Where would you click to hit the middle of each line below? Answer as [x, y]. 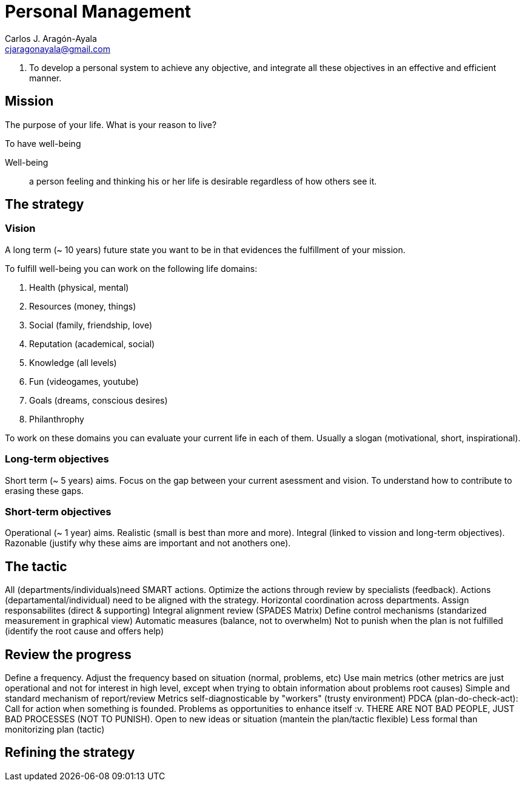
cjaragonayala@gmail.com [58, 49]
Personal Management [98, 12]
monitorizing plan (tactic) [55, 729]
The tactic [36, 566]
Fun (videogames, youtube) [84, 381]
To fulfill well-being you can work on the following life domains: [131, 268]
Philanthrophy [57, 419]
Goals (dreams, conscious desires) [99, 400]
